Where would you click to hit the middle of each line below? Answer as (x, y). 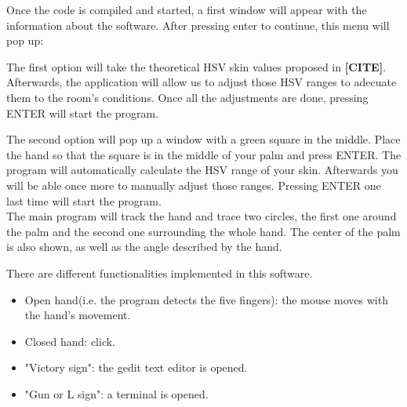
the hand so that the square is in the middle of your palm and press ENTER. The (204, 154)
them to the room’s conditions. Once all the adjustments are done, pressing (187, 97)
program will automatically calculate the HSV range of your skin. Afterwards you (202, 170)
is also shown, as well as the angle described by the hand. (144, 247)
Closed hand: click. (70, 341)
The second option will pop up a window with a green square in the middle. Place (203, 139)
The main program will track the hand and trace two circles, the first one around (202, 216)
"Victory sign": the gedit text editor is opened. (136, 367)
